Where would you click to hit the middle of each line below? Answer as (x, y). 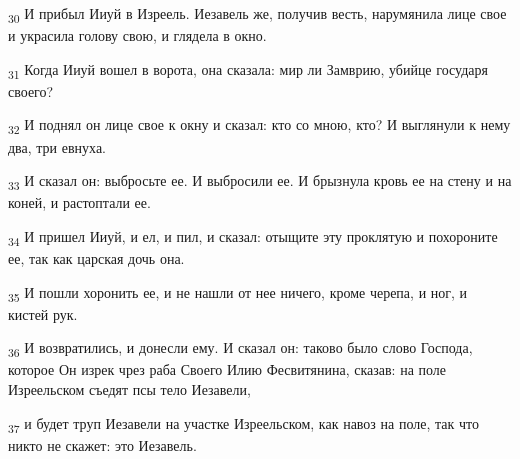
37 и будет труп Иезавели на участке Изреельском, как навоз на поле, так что (243, 424)
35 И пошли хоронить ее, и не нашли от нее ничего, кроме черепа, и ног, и (238, 293)
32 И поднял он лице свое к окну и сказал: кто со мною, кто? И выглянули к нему (259, 126)
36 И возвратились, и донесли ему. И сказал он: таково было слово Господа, (240, 349)
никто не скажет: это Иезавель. (102, 444)
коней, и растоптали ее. (79, 202)
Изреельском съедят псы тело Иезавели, (129, 389)
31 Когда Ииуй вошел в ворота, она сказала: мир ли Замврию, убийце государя (248, 70)
